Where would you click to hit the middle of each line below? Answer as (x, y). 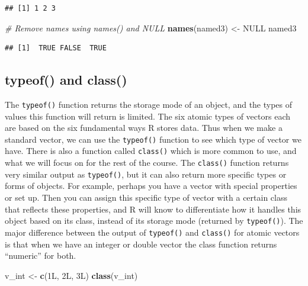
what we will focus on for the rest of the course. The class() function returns (147, 163)
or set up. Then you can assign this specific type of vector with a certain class (146, 197)
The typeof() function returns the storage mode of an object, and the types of (149, 104)
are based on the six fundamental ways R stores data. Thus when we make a (144, 128)
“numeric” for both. (41, 256)
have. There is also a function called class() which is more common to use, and (151, 151)
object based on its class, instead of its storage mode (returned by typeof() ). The (154, 221)
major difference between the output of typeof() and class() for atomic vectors (152, 232)
